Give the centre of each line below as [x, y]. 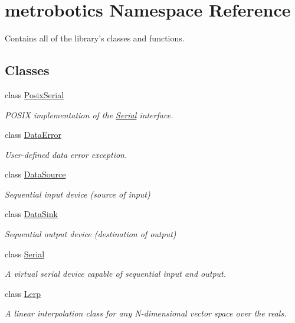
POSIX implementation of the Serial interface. [89, 114]
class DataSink [31, 214]
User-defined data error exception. [66, 154]
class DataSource [35, 174]
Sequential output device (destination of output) [91, 234]
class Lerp [23, 293]
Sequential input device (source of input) [78, 194]
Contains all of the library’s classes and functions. [95, 38]
